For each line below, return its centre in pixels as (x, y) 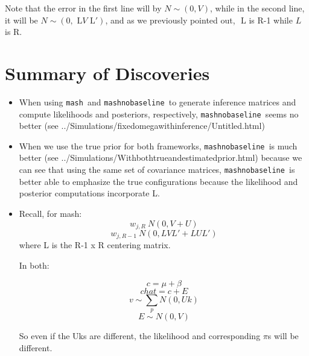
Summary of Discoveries (107, 73)
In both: (34, 265)
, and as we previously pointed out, (170, 20)
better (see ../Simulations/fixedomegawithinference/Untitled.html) (142, 126)
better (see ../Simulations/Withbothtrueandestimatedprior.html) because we (161, 158)
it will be (21, 20)
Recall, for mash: (50, 213)
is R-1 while (271, 20)
